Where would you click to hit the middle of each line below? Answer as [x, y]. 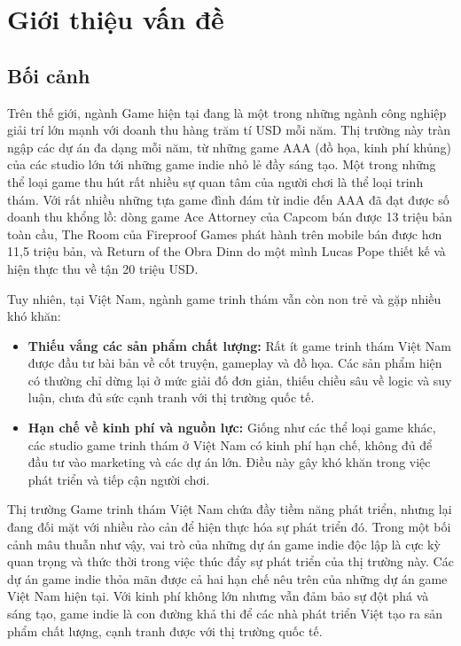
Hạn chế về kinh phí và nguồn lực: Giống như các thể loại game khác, [232, 428]
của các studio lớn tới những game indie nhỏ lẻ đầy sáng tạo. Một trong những [222, 164]
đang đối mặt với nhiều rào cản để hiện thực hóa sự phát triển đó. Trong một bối [229, 527]
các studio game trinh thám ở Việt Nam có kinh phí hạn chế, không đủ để [230, 444]
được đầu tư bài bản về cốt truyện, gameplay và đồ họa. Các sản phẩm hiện [235, 363]
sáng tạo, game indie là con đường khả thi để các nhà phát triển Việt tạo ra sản [225, 614]
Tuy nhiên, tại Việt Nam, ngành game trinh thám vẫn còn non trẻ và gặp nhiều [224, 298]
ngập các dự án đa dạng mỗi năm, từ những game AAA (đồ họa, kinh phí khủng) [229, 147]
